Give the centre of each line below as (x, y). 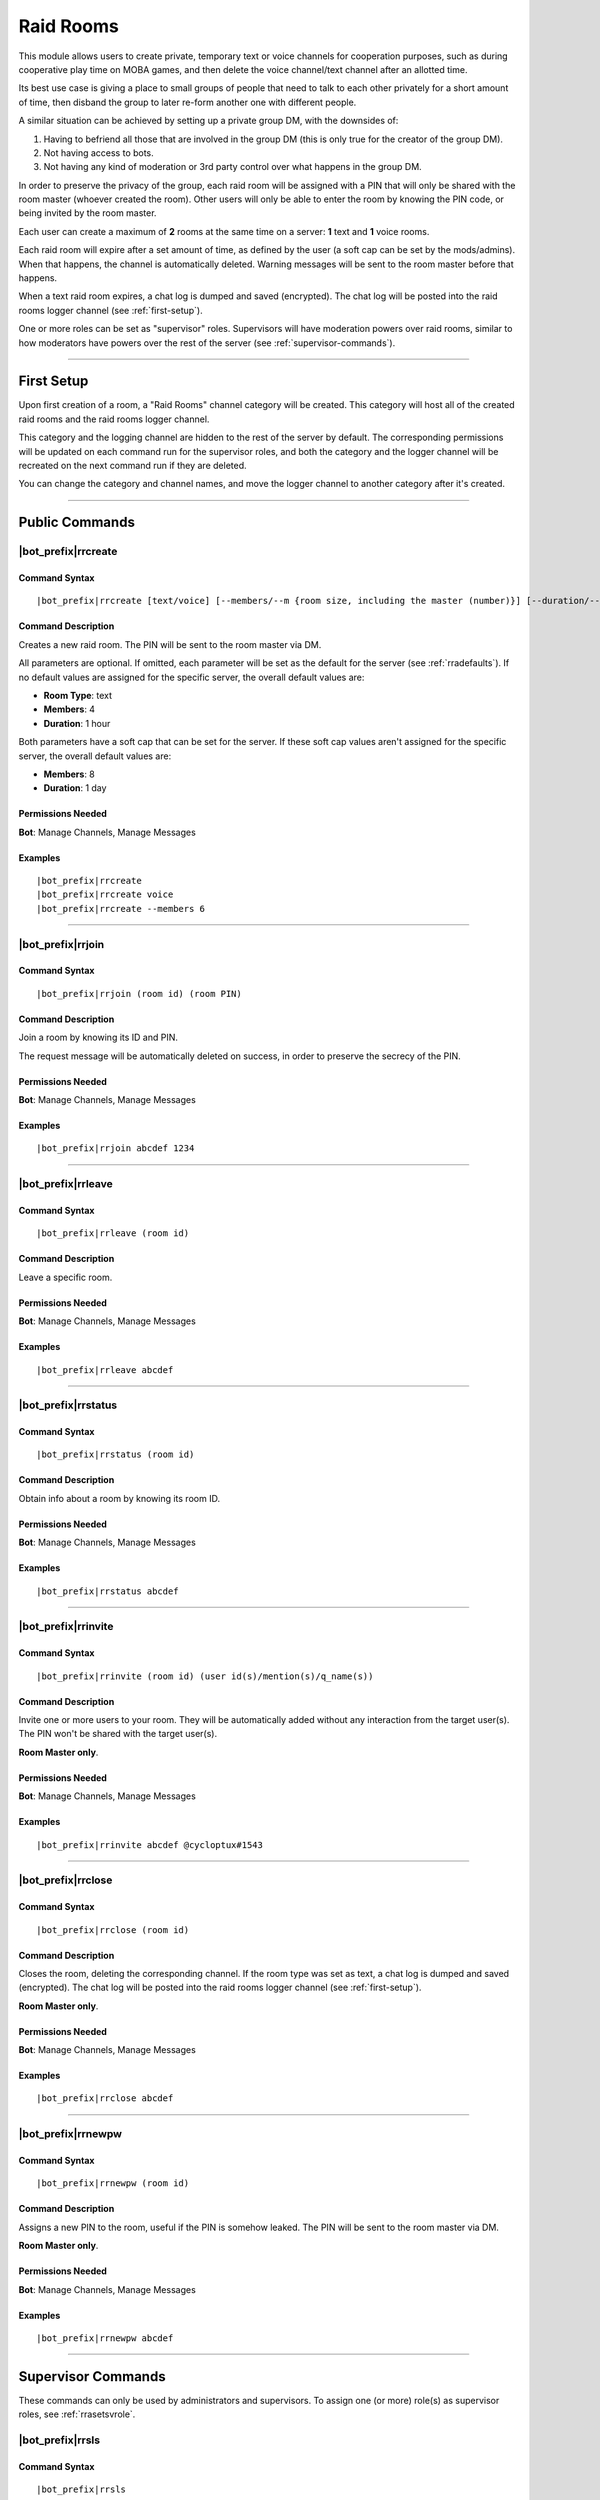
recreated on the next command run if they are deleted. (132, 466)
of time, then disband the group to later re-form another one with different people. (187, 102)
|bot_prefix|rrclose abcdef (105, 2098)
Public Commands (76, 522)
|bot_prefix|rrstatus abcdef (107, 1591)
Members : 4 (69, 709)
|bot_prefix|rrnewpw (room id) (113, 2183)
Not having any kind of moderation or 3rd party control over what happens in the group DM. (232, 167)
